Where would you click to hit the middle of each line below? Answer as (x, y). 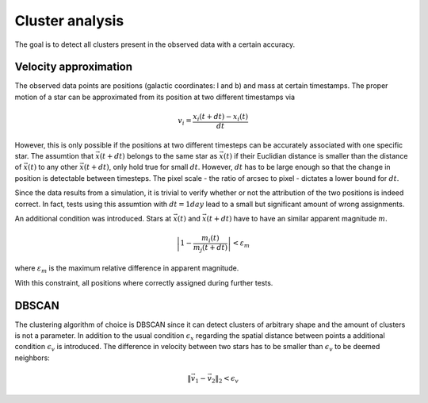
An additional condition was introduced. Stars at (93, 218)
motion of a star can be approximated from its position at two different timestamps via (155, 97)
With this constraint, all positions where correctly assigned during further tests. (144, 282)
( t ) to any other (53, 167)
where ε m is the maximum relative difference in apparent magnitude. (127, 269)
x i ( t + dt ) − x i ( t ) (221, 117)
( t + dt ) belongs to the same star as (159, 155)
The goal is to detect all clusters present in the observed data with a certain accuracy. (155, 44)
